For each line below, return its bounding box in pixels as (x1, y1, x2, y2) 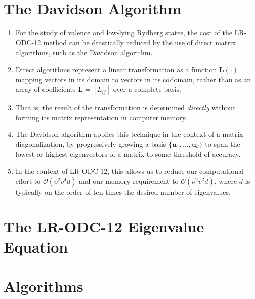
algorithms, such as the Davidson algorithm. (15, 47, 153, 58)
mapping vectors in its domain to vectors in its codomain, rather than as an (15, 74, 251, 84)
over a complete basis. (113, 84, 181, 94)
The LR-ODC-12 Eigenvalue (4, 216, 204, 237)
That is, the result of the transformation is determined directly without (15, 102, 236, 113)
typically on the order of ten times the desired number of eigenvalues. (15, 186, 231, 197)
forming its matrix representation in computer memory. (15, 112, 187, 122)
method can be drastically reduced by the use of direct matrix (43, 37, 236, 47)
